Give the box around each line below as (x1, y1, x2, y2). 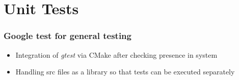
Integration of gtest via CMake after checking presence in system (15, 49, 218, 60)
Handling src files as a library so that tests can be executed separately (15, 66, 235, 77)
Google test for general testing (4, 29, 131, 42)
